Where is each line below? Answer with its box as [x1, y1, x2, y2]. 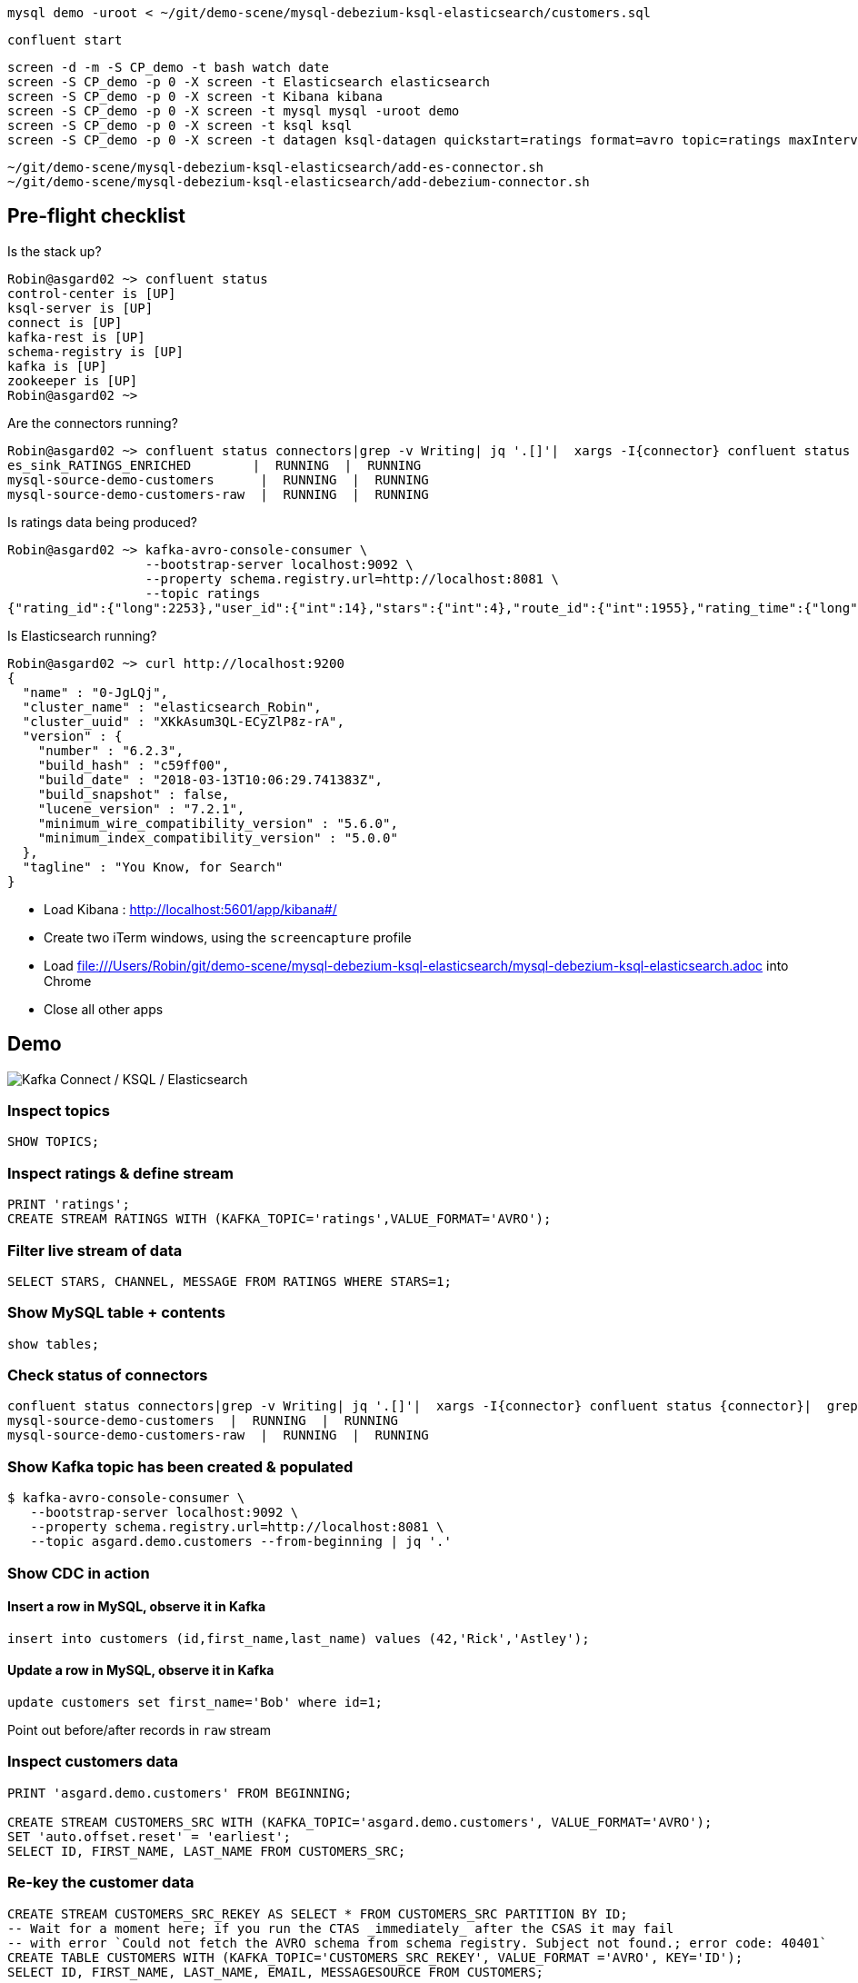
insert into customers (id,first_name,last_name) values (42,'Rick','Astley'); [7, 1630, 590, 1646]
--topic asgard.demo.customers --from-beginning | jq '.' [30, 1534, 452, 1550]
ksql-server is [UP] [7, 300, 154, 315]
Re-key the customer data [7, 1873, 195, 1892]
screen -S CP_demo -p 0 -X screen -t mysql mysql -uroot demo [7, 104, 460, 118]
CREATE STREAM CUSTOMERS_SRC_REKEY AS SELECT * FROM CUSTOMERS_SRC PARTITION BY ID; [7, 1906, 628, 1921]
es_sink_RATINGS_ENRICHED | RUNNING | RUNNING [7, 457, 422, 473]
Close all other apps [44, 1001, 164, 1017]
